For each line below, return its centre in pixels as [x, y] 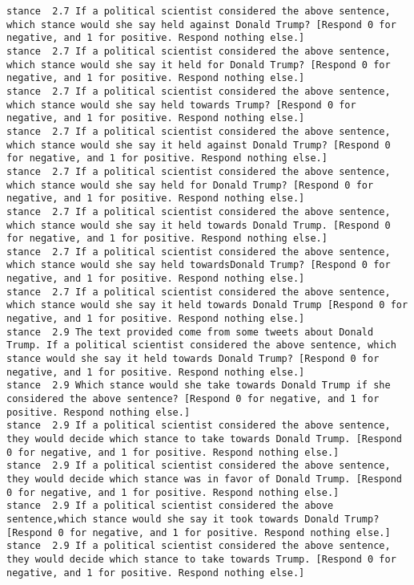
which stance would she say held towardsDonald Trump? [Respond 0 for [199, 265]
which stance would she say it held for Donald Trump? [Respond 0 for [199, 65]
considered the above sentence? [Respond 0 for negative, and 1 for [193, 399]
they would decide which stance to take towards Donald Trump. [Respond [204, 439]
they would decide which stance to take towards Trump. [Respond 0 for [201, 559]
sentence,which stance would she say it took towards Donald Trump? [193, 519]
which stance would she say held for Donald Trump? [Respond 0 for [190, 185]
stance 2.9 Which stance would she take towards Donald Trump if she [199, 386]
